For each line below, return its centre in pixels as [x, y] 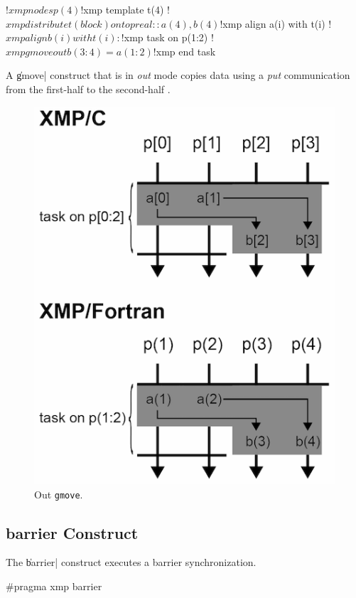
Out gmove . [59, 494]
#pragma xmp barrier [54, 586]
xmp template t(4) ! [126, 9]
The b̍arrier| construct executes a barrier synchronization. [131, 562]
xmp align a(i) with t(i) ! [277, 23]
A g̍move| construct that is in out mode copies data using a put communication [178, 75]
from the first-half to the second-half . [88, 89]
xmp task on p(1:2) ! [169, 37]
